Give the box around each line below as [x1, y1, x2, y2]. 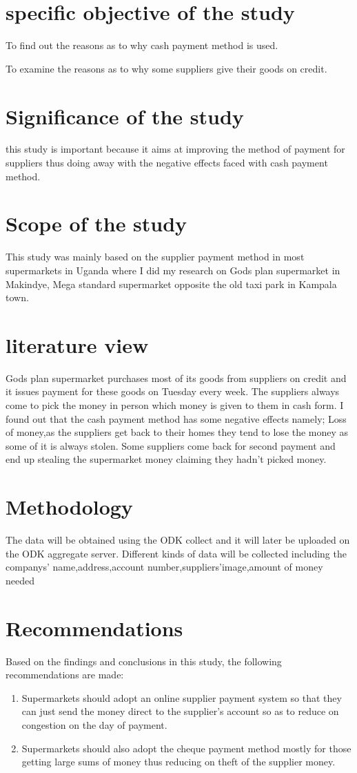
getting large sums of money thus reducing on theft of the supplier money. [21, 754, 336, 769]
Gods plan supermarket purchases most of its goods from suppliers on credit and [6, 370, 347, 385]
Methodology [6, 493, 133, 521]
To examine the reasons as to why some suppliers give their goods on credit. [6, 61, 327, 75]
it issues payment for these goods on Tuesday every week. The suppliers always [6, 384, 340, 399]
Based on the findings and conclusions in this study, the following [6, 653, 282, 668]
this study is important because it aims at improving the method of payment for [6, 142, 345, 156]
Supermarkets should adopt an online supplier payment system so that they [21, 690, 342, 705]
